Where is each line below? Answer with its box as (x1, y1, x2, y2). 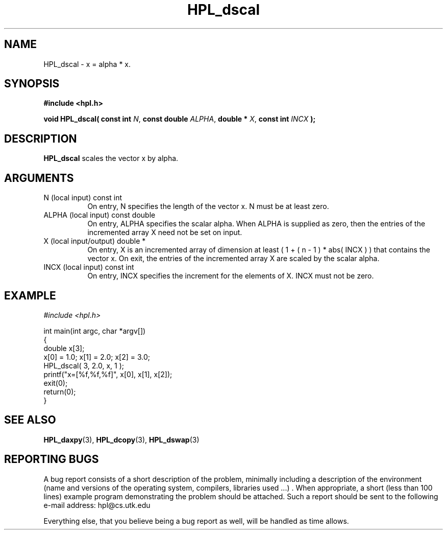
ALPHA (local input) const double (43, 211, 156, 220)
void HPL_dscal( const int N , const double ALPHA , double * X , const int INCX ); (43, 114, 316, 124)
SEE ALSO (4, 413, 56, 427)
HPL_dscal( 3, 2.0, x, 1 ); (43, 361, 124, 370)
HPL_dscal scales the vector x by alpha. (43, 154, 179, 163)
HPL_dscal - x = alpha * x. (43, 59, 131, 68)
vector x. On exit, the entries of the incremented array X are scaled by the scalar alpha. (87, 254, 380, 263)
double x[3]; (43, 343, 85, 353)
